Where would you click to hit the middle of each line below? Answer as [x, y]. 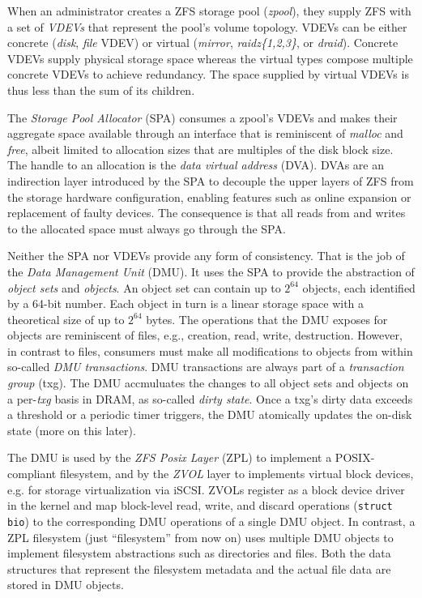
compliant [32, 474]
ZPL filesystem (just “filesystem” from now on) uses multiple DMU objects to [200, 537]
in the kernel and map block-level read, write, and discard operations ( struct [200, 505]
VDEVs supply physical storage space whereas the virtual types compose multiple [210, 58]
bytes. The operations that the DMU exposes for [267, 319]
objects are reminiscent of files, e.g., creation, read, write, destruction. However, [205, 335]
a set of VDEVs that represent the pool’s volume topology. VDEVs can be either [207, 26]
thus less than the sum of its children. [101, 90]
